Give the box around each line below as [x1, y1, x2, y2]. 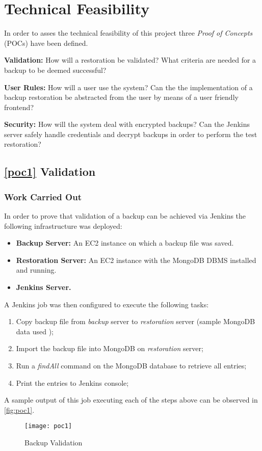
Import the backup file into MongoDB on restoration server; [16, 343, 203, 354]
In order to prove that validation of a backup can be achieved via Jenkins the [4, 210, 246, 221]
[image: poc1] [24, 422, 72, 430]
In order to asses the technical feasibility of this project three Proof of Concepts [4, 28, 253, 38]
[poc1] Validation [4, 164, 96, 179]
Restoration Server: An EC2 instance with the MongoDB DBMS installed [16, 254, 256, 265]
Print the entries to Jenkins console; [16, 377, 129, 388]
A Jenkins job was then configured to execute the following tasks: [4, 299, 209, 309]
